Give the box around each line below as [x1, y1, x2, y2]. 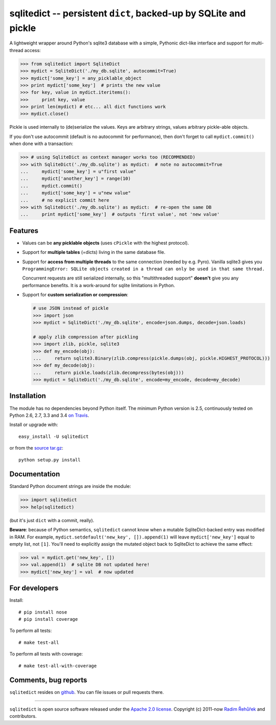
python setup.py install [18, 457, 81, 462]
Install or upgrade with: [9, 422, 58, 428]
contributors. [9, 713, 37, 719]
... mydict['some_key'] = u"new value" [20, 190, 131, 196]
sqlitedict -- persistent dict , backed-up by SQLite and [9, 8, 246, 19]
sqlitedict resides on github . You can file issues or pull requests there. [9, 689, 164, 695]
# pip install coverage [18, 616, 78, 622]
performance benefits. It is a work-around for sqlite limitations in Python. [22, 282, 175, 288]
